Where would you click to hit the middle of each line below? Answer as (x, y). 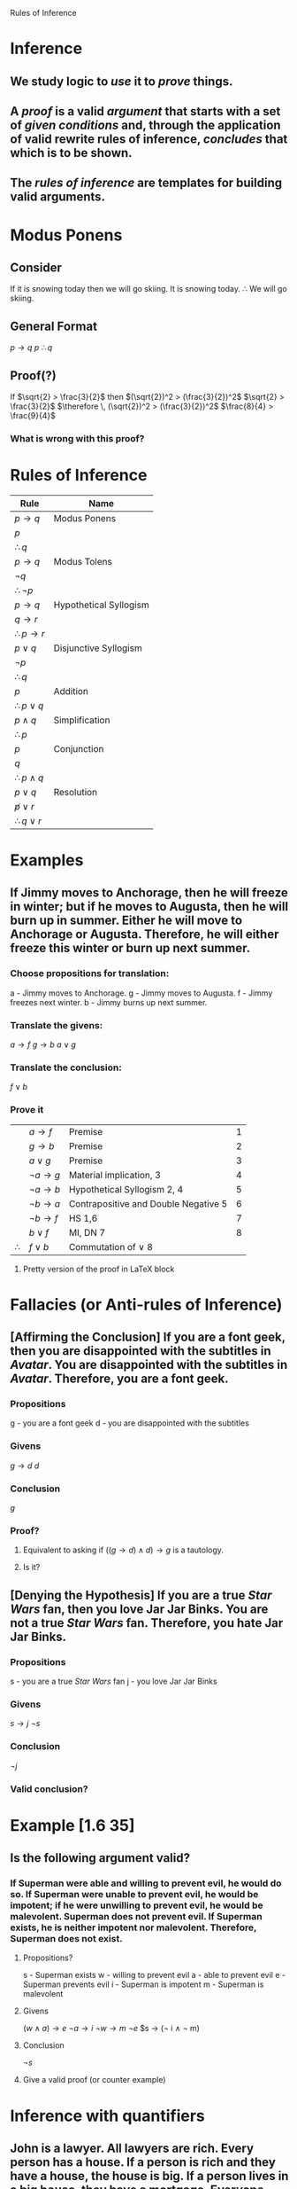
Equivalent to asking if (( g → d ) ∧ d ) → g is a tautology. (123, 1550)
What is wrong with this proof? (77, 438)
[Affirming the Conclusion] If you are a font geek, (148, 1337)
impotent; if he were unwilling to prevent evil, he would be (137, 1905)
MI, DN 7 (87, 1232)
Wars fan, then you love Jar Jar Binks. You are (139, 1609)
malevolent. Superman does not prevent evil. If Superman (137, 1917)
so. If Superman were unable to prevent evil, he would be (134, 1895)
